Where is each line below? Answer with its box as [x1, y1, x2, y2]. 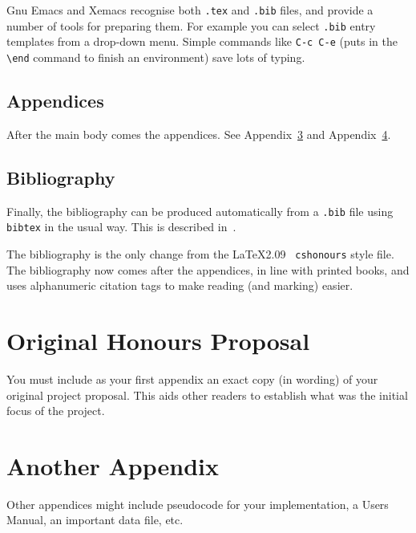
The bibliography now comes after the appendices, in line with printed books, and [6, 261, 410, 278]
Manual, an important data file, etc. [6, 511, 184, 528]
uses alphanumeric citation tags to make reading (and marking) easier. [6, 277, 353, 294]
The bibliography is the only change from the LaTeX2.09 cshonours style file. [6, 245, 394, 262]
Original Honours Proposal [6, 323, 310, 356]
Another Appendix [6, 449, 219, 482]
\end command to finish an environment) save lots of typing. [6, 48, 305, 65]
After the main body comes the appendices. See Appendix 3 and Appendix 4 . [6, 125, 391, 142]
